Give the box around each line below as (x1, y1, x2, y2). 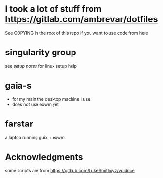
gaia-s (5, 80, 32, 91)
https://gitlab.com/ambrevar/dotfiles (5, 14, 158, 25)
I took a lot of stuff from (5, 3, 102, 15)
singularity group (5, 47, 76, 58)
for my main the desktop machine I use (12, 96, 91, 102)
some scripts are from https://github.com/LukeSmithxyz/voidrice (5, 167, 135, 173)
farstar (5, 118, 33, 129)
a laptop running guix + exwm (5, 134, 65, 140)
